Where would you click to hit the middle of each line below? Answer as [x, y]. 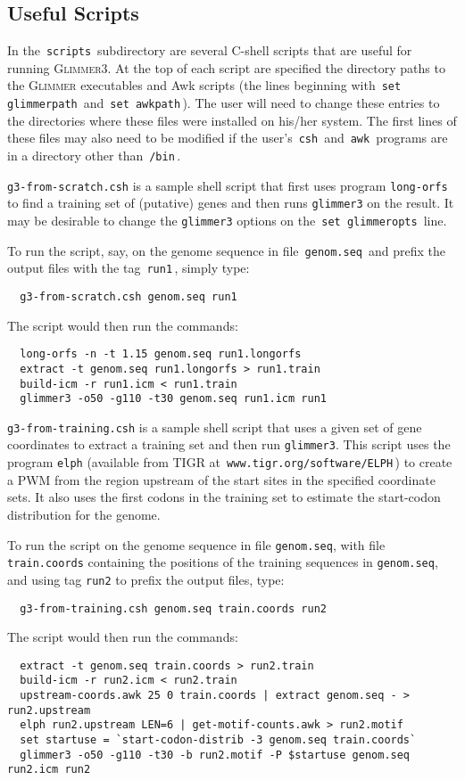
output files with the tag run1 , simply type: [129, 268]
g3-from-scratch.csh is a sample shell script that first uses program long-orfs [228, 185]
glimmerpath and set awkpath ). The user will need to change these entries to [224, 103]
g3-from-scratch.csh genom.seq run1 [129, 296]
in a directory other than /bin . [94, 156]
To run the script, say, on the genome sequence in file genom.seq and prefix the [226, 250]
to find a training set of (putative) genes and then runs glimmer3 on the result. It [231, 203]
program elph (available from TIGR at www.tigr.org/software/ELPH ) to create [230, 462]
